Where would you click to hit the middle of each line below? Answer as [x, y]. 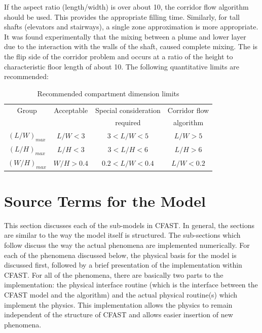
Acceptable [71, 110]
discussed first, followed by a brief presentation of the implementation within [123, 265]
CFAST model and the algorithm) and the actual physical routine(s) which [121, 294]
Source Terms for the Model [105, 200]
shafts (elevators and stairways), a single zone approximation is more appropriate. [131, 27]
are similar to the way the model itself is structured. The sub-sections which [122, 235]
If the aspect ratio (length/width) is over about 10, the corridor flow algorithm [126, 7]
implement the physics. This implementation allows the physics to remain [118, 304]
